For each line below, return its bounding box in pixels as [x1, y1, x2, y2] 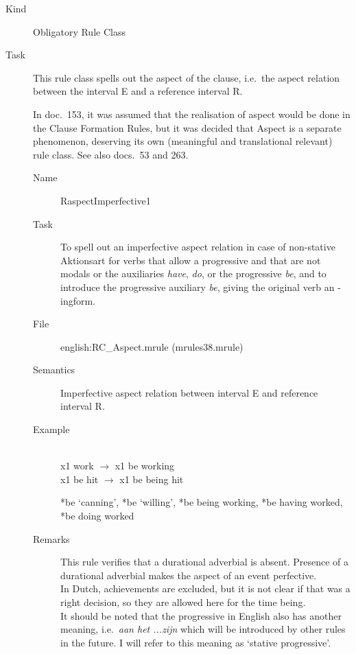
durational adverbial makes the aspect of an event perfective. [60, 568, 317, 582]
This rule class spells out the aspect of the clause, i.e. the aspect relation [33, 70, 340, 84]
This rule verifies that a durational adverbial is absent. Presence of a [60, 554, 348, 569]
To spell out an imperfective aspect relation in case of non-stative [60, 240, 335, 254]
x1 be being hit [119, 471, 184, 486]
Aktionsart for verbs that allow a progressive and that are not [60, 253, 321, 267]
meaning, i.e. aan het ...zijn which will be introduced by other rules [60, 622, 346, 636]
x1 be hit [60, 471, 99, 486]
